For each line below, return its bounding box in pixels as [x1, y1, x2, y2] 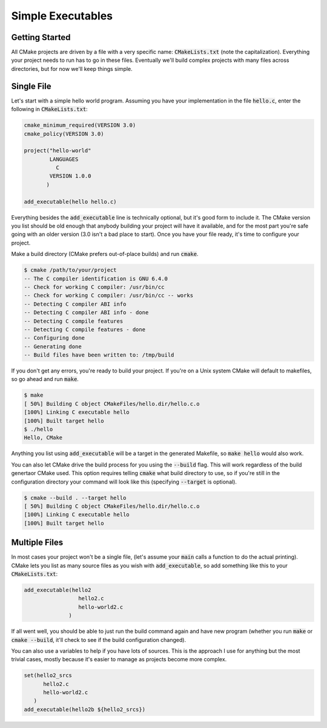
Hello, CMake [24, 434, 63, 441]
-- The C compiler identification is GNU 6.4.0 [24, 275, 168, 282]
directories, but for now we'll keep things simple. [11, 65, 133, 72]
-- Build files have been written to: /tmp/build [24, 352, 174, 359]
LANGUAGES [49, 155, 79, 163]
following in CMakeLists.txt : [11, 106, 88, 113]
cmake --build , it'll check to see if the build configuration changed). [11, 636, 187, 643]
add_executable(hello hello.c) [24, 198, 117, 205]
